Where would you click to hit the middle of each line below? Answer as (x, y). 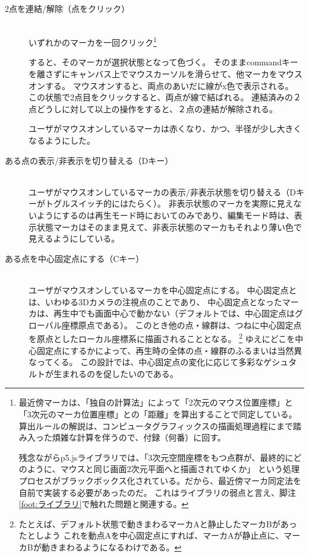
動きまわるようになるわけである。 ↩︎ (111, 547)
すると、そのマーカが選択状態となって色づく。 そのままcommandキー (164, 62)
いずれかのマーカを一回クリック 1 (93, 41)
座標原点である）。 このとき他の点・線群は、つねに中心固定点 (182, 325)
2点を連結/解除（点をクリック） (67, 8)
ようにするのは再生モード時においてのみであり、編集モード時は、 (165, 215)
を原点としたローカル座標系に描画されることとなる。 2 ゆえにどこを (162, 338)
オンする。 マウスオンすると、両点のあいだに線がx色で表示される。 (161, 85)
